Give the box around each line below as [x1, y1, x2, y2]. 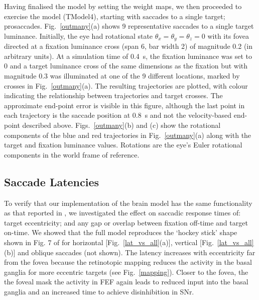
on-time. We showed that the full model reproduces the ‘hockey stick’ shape [4, 227, 237, 238]
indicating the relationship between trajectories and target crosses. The [4, 90, 223, 101]
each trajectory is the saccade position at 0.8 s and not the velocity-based [4, 110, 232, 120]
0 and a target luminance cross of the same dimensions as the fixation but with [4, 60, 248, 71]
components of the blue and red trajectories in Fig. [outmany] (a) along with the [4, 129, 251, 140]
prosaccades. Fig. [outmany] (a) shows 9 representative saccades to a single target [4, 21, 254, 31]
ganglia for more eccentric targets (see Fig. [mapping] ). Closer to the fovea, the [4, 266, 248, 277]
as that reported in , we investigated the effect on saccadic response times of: [4, 207, 241, 218]
